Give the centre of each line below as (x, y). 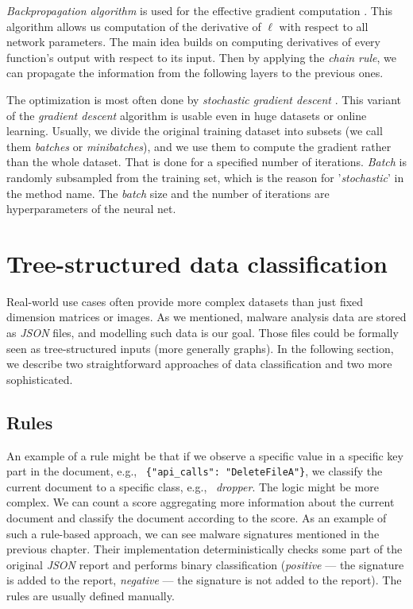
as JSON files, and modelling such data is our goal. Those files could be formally (203, 333)
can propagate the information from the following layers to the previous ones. (195, 73)
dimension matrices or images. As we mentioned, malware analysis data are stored (206, 317)
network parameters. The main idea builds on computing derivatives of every (193, 42)
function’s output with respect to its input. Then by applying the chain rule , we (202, 57)
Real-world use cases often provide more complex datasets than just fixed (185, 301)
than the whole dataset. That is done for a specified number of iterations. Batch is (206, 162)
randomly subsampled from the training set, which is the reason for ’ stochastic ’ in (205, 177)
